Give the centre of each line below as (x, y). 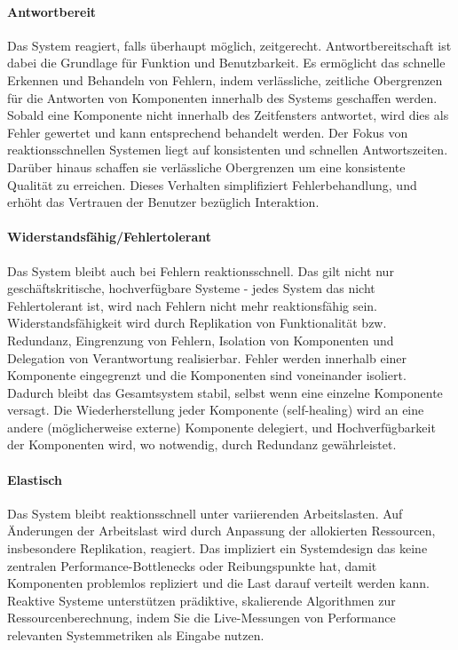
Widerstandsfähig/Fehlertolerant (109, 237)
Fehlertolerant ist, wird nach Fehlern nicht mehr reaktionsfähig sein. (193, 305)
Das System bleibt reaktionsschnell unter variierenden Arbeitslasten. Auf (205, 513)
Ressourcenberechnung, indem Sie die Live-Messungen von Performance (201, 618)
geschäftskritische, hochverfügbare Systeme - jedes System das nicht (191, 288)
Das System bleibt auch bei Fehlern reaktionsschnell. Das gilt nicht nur (201, 270)
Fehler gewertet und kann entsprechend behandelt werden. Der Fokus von (208, 132)
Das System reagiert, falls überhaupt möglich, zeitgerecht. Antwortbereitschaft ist (229, 45)
